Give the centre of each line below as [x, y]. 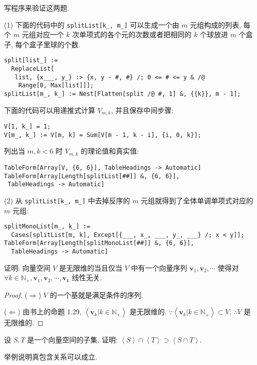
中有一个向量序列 [159, 267]
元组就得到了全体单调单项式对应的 [197, 200]
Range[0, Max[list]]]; [56, 86]
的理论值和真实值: [110, 151]
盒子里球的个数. [55, 44]
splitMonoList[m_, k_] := [47, 227]
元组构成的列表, [216, 24]
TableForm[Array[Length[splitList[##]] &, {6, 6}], [92, 176]
